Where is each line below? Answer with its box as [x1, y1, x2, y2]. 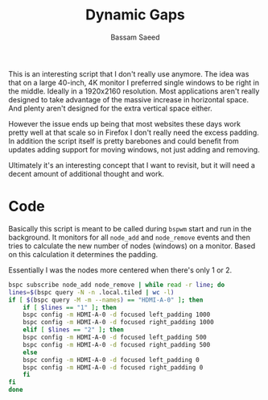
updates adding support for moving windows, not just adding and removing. [8, 144, 260, 154]
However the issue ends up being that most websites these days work [8, 119, 241, 128]
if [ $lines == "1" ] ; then [23, 303, 117, 311]
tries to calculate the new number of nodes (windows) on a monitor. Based [8, 240, 256, 251]
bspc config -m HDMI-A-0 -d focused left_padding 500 [23, 333, 207, 341]
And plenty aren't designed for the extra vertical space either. [8, 103, 212, 113]
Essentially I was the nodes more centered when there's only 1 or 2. [8, 265, 233, 275]
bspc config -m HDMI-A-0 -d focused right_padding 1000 [23, 319, 215, 327]
